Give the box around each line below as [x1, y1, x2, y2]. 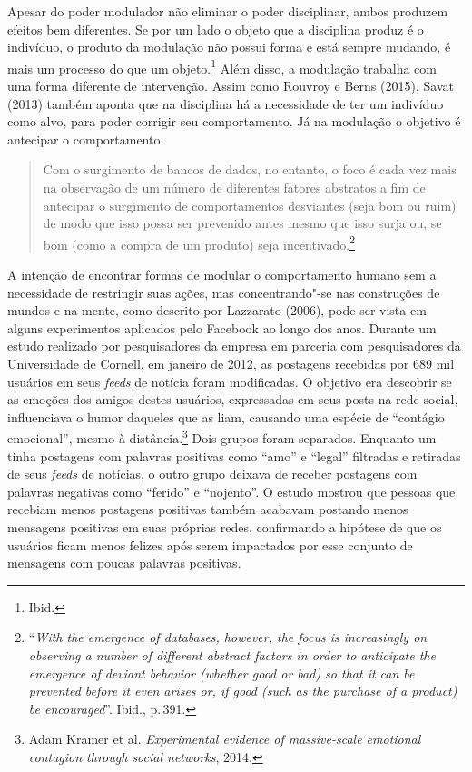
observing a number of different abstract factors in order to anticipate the [28, 645, 436, 664]
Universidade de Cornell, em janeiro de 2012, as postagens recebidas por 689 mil [7, 354, 455, 372]
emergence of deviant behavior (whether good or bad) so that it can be [28, 663, 415, 682]
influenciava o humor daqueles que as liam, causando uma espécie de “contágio [7, 407, 445, 426]
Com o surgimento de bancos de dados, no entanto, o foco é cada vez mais [43, 160, 457, 179]
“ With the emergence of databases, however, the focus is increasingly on [28, 628, 428, 647]
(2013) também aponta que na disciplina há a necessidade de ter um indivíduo [7, 94, 444, 113]
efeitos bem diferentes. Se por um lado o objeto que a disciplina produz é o [7, 19, 424, 38]
